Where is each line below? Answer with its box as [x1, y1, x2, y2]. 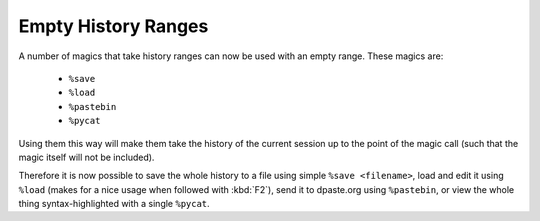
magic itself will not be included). [18, 151, 155, 163]
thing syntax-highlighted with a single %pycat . [18, 198, 210, 210]
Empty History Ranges [18, 15, 209, 37]
